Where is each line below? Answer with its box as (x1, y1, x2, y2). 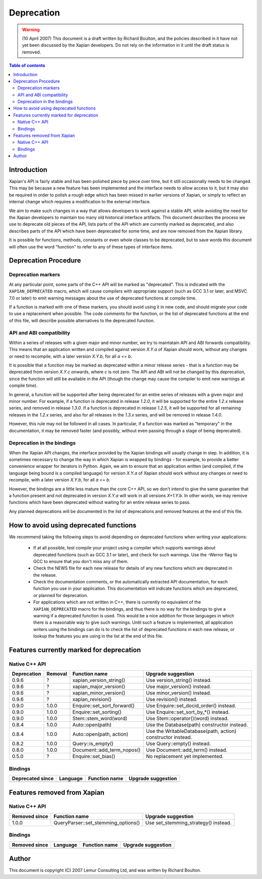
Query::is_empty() (72, 740, 114, 747)
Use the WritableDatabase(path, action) (146, 728, 237, 735)
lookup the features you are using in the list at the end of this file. (33, 633, 164, 639)
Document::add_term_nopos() (72, 746, 141, 753)
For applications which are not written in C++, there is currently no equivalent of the (33, 599, 201, 605)
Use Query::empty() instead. (146, 740, 211, 747)
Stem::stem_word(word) (72, 715, 128, 722)
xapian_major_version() (72, 683, 126, 690)
